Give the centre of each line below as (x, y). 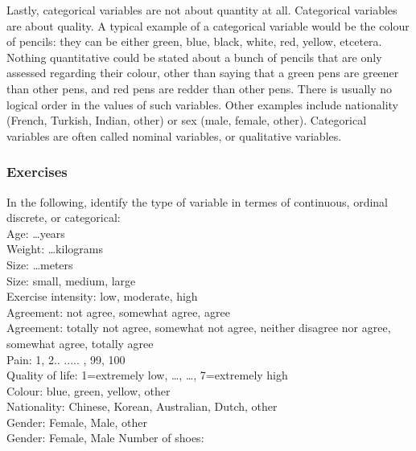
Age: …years (36, 233)
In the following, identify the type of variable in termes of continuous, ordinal (197, 201)
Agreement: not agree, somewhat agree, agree (118, 312)
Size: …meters (40, 264)
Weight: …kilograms (55, 249)
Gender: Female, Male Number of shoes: (105, 438)
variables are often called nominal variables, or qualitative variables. (174, 135)
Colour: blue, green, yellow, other (89, 390)
